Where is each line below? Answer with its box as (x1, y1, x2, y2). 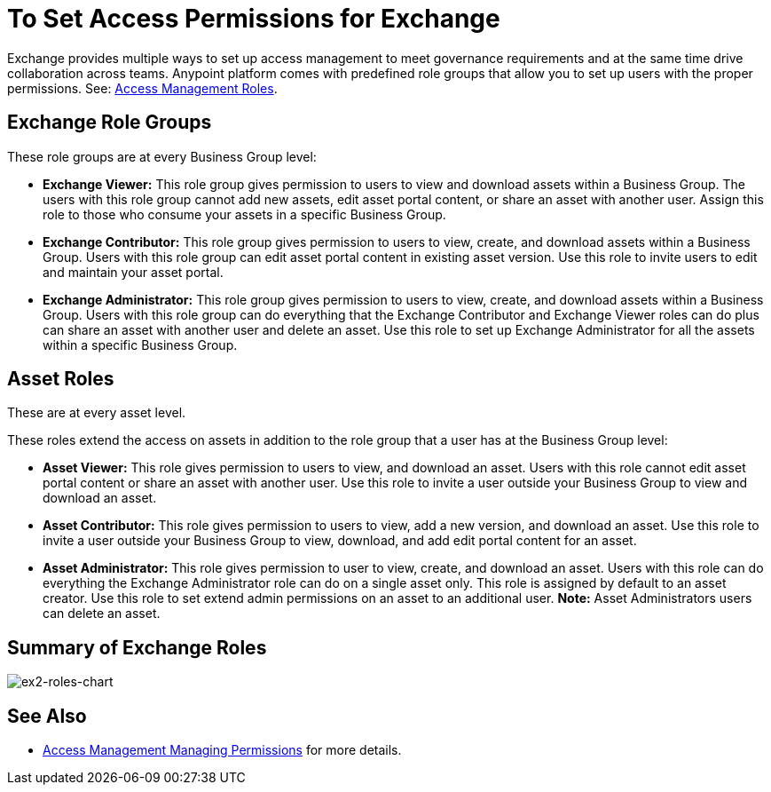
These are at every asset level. (7, 405, 186, 421)
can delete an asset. (43, 606, 161, 622)
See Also (7, 704, 87, 727)
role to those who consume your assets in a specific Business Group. (43, 206, 446, 222)
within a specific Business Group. (43, 337, 238, 352)
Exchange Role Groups (7, 111, 212, 134)
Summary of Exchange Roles (7, 636, 267, 659)
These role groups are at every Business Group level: (7, 148, 317, 164)
